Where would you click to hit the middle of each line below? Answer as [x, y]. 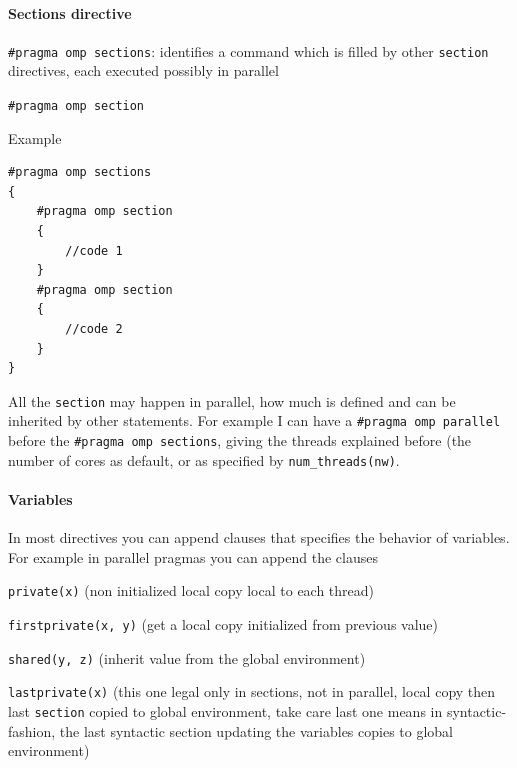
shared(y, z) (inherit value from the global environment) [187, 657]
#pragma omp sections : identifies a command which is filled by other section [248, 50]
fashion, [32, 730]
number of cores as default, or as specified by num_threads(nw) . [204, 459]
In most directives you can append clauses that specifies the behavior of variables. [259, 537]
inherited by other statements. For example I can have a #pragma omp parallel [254, 420]
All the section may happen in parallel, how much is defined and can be [232, 400]
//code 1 [94, 250]
